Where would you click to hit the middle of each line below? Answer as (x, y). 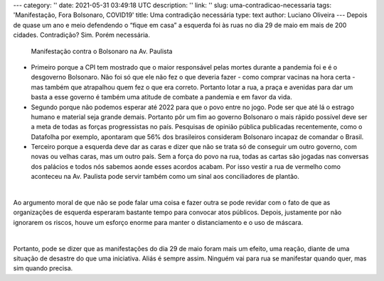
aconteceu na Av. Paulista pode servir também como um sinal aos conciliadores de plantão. (165, 177)
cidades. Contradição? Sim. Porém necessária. (82, 35)
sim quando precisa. (43, 268)
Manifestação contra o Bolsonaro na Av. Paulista (102, 51)
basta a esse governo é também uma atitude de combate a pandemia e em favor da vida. (161, 97)
